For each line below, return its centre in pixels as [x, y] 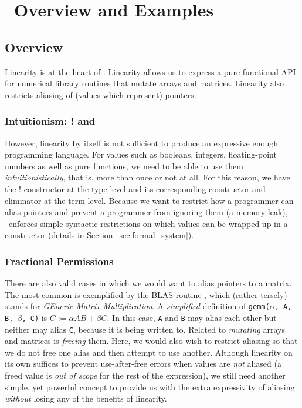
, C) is [35, 317]
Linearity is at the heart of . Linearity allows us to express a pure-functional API [150, 71]
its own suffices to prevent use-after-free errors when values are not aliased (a [143, 364]
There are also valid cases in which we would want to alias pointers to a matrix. [148, 283]
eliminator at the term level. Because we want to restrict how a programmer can [149, 200]
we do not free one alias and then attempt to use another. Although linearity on [149, 352]
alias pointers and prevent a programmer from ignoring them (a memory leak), [146, 212]
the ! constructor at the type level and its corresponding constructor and [135, 188]
